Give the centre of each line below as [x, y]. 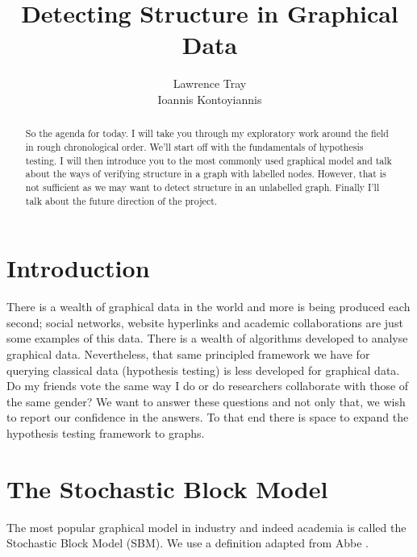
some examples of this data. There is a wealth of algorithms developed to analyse [207, 338]
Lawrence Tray [210, 83]
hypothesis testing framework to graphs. [106, 432]
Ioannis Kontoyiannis [210, 99]
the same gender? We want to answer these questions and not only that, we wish [206, 401]
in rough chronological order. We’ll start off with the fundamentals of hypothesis [194, 146]
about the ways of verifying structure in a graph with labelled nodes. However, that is [206, 174]
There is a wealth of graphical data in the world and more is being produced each [208, 307]
